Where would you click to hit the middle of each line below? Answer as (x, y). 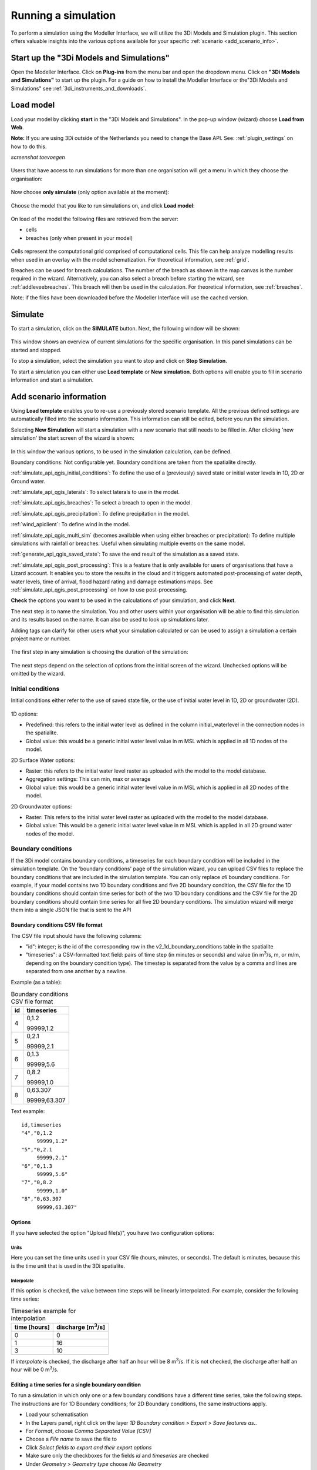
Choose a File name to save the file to (71, 1439)
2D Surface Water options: (43, 760)
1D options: (24, 714)
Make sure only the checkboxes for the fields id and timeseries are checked (117, 1456)
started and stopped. (36, 350)
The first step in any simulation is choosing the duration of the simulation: (100, 652)
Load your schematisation (57, 1415)
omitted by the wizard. (38, 674)
